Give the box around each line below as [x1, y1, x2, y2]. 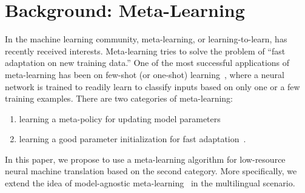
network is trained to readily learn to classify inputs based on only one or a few [5, 80, 300, 93]
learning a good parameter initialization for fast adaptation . [19, 132, 246, 145]
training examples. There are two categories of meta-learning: [5, 92, 233, 105]
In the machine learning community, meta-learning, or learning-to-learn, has [5, 33, 287, 45]
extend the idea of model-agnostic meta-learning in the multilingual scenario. [5, 177, 295, 189]
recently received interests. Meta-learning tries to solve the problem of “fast [5, 44, 286, 57]
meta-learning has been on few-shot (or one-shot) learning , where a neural [5, 68, 284, 80]
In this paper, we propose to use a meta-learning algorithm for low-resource [5, 152, 286, 165]
